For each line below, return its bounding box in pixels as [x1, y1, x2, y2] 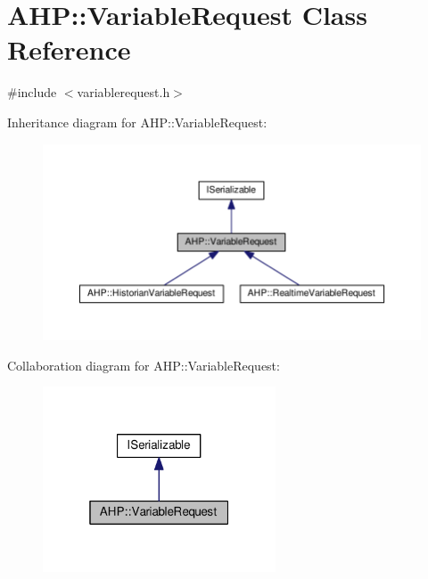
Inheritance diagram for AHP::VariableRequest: [7, 112, 267, 131]
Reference [7, 31, 131, 68]
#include [7, 83, 57, 102]
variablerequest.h [77, 83, 170, 102]
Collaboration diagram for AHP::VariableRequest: [7, 355, 280, 374]
